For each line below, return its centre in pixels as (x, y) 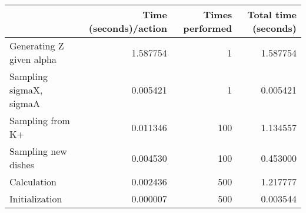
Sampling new (38, 151)
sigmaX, (26, 90)
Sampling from (40, 120)
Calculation (33, 182)
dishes (22, 164)
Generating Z (37, 46)
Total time (272, 14)
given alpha (33, 59)
